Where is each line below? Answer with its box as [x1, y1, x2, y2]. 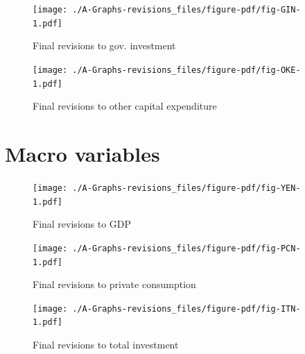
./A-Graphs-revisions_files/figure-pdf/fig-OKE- [72, 65, 301, 75]
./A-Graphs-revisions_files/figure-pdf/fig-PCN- [72, 243, 301, 253]
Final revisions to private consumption [33, 277, 196, 292]
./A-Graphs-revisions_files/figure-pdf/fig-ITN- [72, 303, 301, 314]
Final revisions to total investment [33, 337, 179, 352]
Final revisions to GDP [33, 217, 132, 231]
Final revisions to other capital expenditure [33, 99, 217, 113]
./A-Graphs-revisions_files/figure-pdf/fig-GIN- [72, 5, 301, 15]
